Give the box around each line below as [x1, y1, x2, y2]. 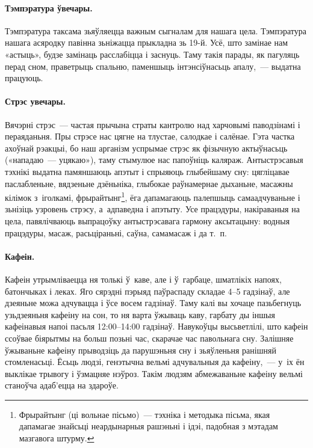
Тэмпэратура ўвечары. [5, 1, 93, 14]
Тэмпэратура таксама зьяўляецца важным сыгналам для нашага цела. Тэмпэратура [5, 24, 306, 37]
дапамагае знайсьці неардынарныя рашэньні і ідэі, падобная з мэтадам [19, 420, 278, 432]
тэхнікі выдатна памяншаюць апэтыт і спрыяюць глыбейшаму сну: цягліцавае [5, 165, 290, 177]
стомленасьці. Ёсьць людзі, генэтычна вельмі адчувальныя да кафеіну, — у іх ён [5, 355, 305, 368]
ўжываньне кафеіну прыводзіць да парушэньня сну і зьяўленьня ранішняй [5, 343, 276, 356]
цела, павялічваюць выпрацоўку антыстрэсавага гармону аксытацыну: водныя [5, 214, 290, 227]
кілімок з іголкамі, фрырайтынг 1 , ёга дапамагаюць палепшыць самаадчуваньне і [5, 189, 300, 203]
